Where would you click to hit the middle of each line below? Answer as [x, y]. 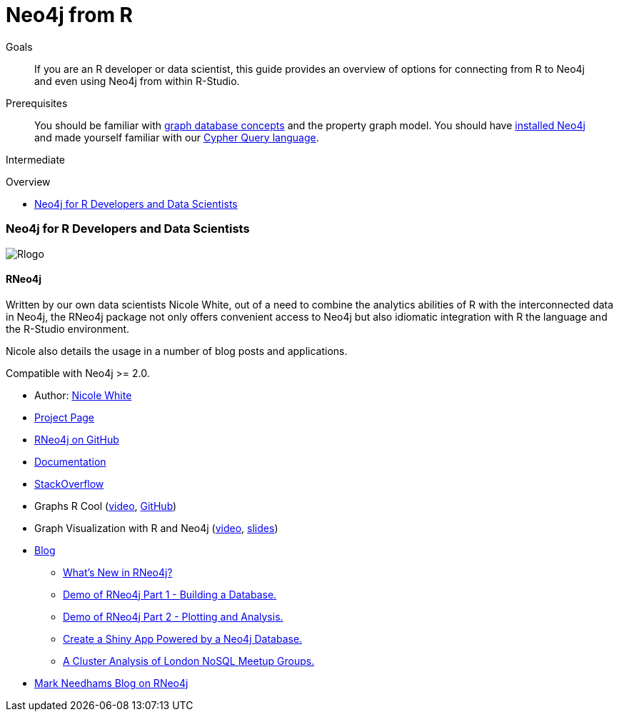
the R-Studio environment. [68, 329]
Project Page [64, 417]
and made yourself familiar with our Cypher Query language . [177, 137]
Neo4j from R [69, 15]
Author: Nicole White [83, 395]
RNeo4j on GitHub [77, 439]
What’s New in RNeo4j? [118, 572]
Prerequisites [37, 103]
